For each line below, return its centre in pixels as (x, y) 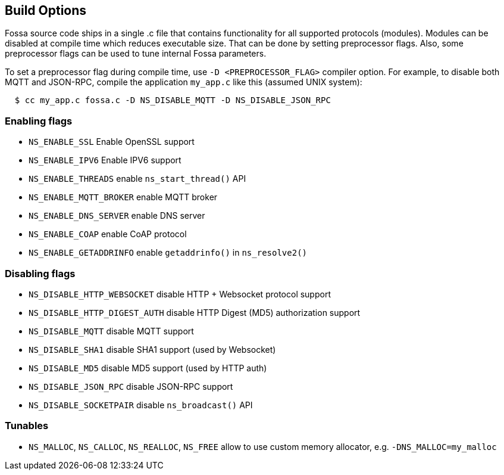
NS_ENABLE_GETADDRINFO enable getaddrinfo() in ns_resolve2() (168, 253)
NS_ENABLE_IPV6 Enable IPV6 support (105, 160)
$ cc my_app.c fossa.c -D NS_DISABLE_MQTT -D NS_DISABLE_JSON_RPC (173, 100)
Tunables (27, 426)
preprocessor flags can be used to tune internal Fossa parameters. (136, 54)
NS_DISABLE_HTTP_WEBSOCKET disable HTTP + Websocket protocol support (180, 294)
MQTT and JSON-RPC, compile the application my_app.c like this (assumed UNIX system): (184, 82)
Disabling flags (40, 273)
